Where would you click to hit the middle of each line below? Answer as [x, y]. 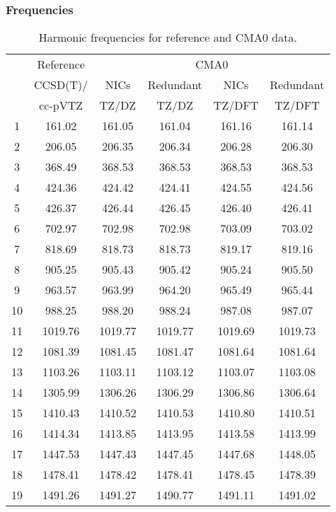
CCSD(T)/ [61, 85]
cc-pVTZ [61, 105]
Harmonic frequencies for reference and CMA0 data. [168, 37]
